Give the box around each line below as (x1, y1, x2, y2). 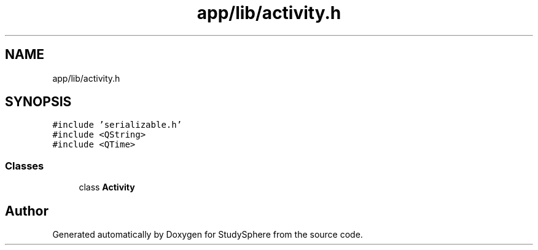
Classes (5, 159, 44, 172)
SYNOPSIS (5, 94, 72, 110)
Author (5, 203, 49, 219)
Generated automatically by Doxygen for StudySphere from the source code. (52, 229, 363, 240)
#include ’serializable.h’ (52, 120, 182, 130)
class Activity (79, 182, 135, 193)
